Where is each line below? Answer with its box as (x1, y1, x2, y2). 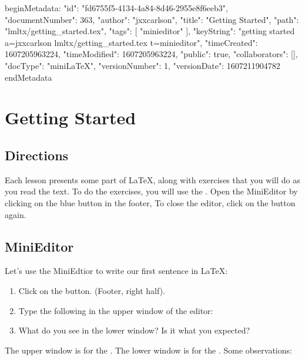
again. (5, 208, 26, 220)
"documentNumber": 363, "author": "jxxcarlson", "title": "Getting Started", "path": (5, 13, 299, 25)
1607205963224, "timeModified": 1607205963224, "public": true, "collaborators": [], (5, 48, 298, 60)
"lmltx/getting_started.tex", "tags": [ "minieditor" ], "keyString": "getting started (5, 25, 295, 37)
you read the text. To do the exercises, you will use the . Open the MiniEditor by (5, 185, 298, 197)
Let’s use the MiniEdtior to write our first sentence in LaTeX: (5, 265, 228, 277)
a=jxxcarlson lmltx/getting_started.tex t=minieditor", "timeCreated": (5, 36, 258, 48)
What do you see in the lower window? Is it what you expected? (18, 324, 250, 336)
